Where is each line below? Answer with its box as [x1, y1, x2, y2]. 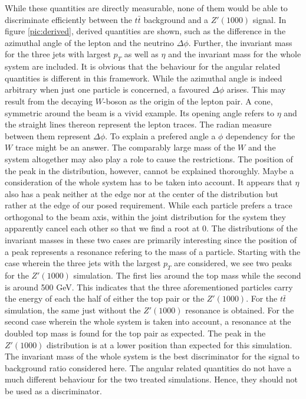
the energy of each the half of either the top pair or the [5, 292, 205, 305]
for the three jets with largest [5, 48, 111, 60]
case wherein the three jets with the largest [5, 257, 161, 269]
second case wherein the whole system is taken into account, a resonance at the [5, 315, 291, 328]
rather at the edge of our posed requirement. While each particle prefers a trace [5, 199, 292, 211]
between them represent [5, 129, 91, 142]
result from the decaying [5, 94, 93, 107]
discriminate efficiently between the [5, 13, 132, 25]
